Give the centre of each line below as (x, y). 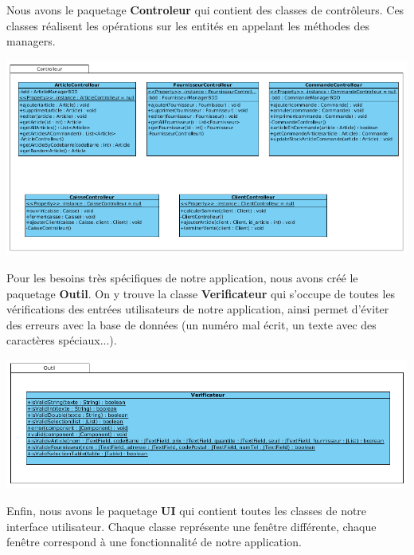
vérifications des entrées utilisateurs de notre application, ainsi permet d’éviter (198, 309)
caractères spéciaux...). (62, 340)
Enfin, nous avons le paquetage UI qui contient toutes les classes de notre (187, 510)
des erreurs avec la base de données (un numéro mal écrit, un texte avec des (191, 324)
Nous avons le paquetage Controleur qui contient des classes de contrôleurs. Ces (205, 10)
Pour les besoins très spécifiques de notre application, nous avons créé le (182, 277)
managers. (31, 41)
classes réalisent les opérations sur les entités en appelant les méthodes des (188, 25)
